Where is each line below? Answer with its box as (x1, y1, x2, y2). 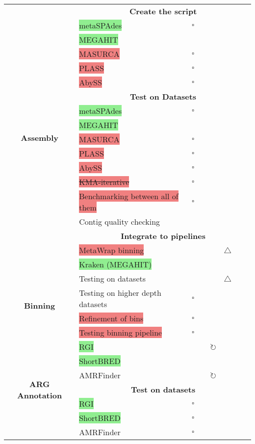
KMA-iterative (79, 176, 129, 187)
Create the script (129, 5, 197, 17)
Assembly (21, 132, 58, 143)
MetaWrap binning (79, 244, 144, 256)
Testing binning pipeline (79, 327, 162, 338)
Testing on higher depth (79, 287, 161, 298)
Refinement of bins (79, 313, 144, 324)
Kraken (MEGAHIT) (79, 259, 152, 270)
